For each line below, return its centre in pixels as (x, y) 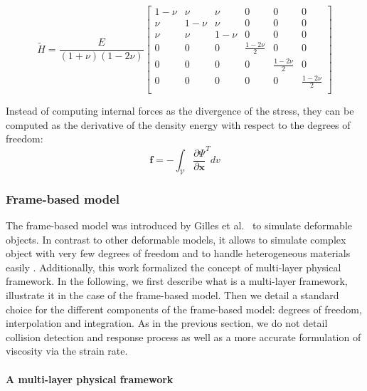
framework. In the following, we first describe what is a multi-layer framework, (177, 281)
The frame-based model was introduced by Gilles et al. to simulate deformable (179, 225)
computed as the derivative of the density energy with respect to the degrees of (178, 124)
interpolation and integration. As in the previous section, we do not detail (167, 323)
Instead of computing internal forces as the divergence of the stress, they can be (180, 111)
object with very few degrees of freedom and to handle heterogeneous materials (178, 253)
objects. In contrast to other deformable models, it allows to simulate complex (176, 239)
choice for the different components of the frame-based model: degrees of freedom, (184, 309)
